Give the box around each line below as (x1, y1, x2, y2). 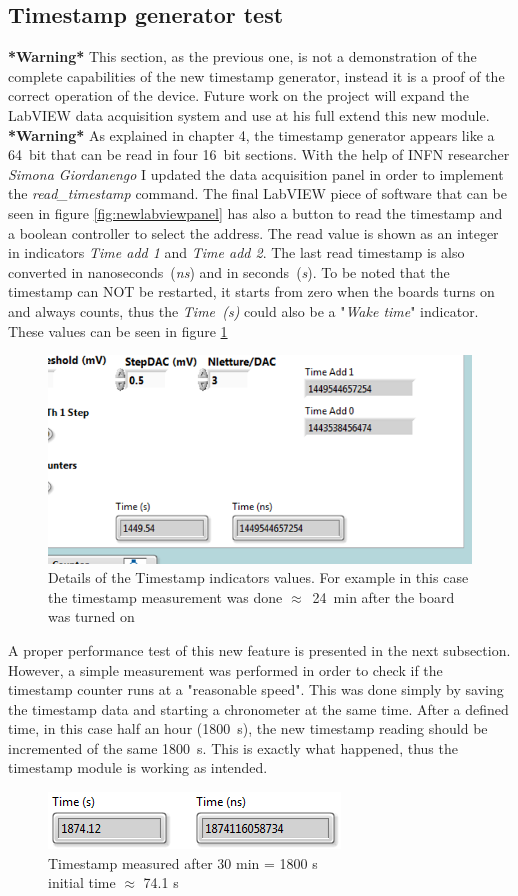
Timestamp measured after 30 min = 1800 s (48, 852, 318, 873)
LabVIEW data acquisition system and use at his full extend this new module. (8, 104, 490, 125)
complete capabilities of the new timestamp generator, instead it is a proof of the (8, 65, 505, 86)
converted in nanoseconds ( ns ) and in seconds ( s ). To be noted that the (8, 261, 450, 282)
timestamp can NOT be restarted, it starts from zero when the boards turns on (8, 281, 495, 302)
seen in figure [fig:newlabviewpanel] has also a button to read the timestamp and (8, 202, 503, 223)
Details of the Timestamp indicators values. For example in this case (48, 567, 469, 588)
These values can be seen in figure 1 (8, 320, 228, 341)
